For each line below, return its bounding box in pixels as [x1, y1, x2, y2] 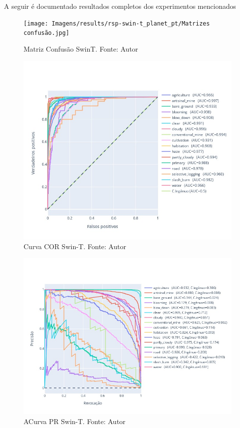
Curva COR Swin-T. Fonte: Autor [24, 241, 126, 251]
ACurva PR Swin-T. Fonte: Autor [24, 416, 126, 426]
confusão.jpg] [24, 29, 70, 37]
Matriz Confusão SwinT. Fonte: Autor [24, 43, 138, 54]
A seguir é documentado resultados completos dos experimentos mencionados [4, 1, 236, 11]
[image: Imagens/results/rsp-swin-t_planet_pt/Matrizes [24, 20, 210, 27]
